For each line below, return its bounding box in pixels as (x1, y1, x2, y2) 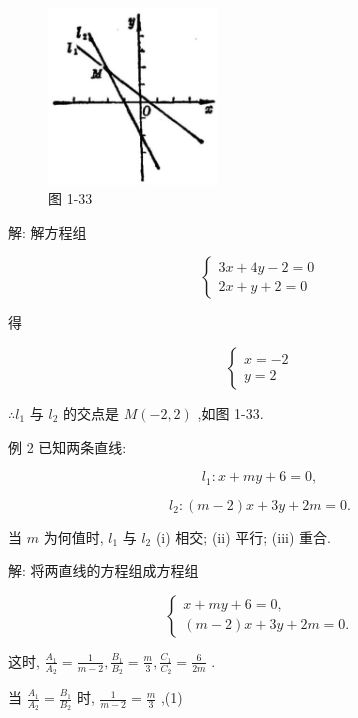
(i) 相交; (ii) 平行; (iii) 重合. (155, 526, 331, 547)
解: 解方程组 (8, 221, 87, 242)
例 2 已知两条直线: (8, 436, 127, 457)
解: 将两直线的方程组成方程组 (8, 560, 199, 581)
